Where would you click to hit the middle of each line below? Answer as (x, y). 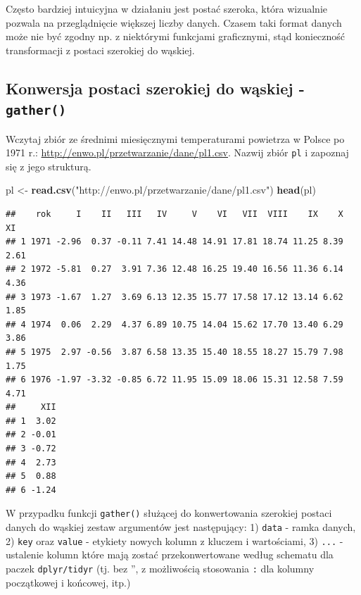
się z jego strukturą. (49, 166)
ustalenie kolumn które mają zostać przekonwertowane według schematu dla (170, 555)
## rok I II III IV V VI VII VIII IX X (175, 214)
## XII (31, 407)
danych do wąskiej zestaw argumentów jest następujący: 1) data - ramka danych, (181, 527)
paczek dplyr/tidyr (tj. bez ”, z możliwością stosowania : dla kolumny (160, 569)
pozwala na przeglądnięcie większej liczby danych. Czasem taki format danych (174, 22)
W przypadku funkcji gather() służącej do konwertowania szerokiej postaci (169, 513)
